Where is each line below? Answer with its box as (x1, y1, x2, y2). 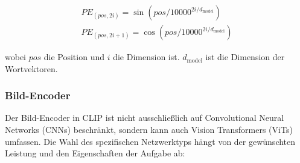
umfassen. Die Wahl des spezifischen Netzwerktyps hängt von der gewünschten (5, 135, 296, 147)
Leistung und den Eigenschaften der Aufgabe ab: (5, 147, 185, 159)
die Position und (43, 51, 104, 63)
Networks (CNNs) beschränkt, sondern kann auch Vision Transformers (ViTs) (5, 123, 293, 136)
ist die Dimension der (205, 51, 285, 63)
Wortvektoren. (5, 62, 58, 75)
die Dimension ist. (113, 51, 180, 63)
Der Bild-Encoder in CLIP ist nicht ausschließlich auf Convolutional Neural (5, 111, 284, 124)
